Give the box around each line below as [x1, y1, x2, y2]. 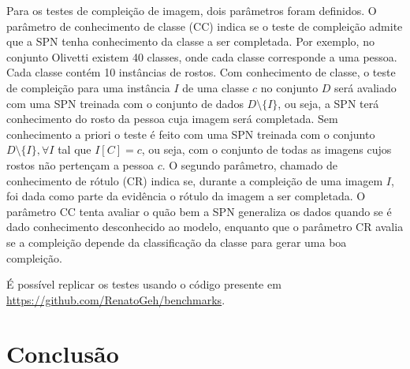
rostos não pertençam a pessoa [6, 156, 155, 173]
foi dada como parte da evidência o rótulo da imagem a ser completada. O [6, 188, 366, 204]
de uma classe [182, 79, 249, 95]
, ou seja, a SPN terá [278, 95, 379, 111]
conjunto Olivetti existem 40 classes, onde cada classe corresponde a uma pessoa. [6, 48, 397, 65]
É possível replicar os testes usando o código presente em [6, 276, 281, 293]
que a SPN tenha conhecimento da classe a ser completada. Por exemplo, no [6, 33, 375, 50]
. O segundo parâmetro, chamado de [162, 156, 337, 173]
